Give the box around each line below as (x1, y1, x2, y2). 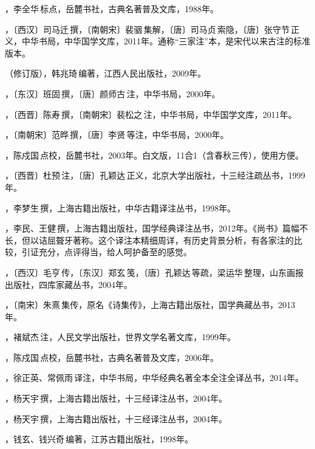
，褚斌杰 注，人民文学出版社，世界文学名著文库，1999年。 (5, 331, 236, 343)
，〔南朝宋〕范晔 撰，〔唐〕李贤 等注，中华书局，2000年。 (5, 128, 229, 141)
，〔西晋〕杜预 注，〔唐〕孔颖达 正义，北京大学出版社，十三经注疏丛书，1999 (5, 169, 305, 182)
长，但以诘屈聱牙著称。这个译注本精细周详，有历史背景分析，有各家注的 (5, 233, 294, 246)
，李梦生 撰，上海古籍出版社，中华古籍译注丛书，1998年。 (5, 201, 236, 214)
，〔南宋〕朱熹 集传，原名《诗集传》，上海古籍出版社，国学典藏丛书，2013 (5, 298, 296, 311)
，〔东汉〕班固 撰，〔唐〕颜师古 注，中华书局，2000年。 (5, 87, 220, 100)
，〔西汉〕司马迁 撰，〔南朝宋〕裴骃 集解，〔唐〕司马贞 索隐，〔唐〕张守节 (5, 22, 290, 35)
